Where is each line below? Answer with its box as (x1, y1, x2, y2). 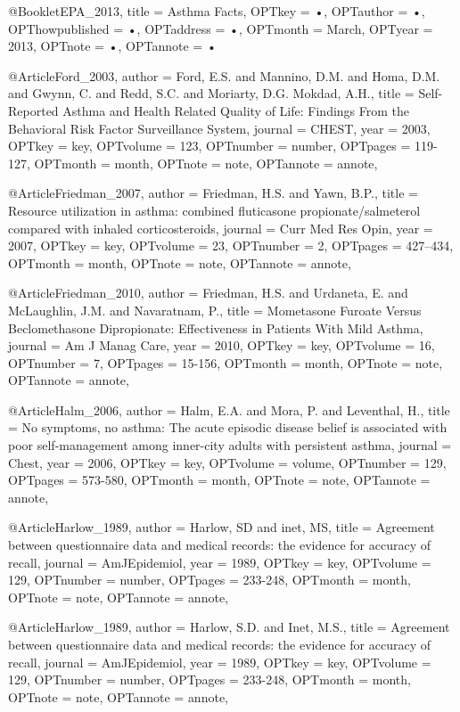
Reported (8, 101, 59, 119)
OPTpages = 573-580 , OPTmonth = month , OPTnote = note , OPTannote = (8, 471, 431, 489)
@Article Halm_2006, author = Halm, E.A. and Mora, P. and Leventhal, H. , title (8, 400, 450, 419)
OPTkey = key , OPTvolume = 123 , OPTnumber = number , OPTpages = (8, 136, 411, 155)
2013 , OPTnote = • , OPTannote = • (8, 37, 217, 55)
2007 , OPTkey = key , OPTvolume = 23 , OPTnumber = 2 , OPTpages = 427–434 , (8, 236, 454, 255)
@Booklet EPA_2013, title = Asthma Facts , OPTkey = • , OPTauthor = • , (8, 2, 425, 20)
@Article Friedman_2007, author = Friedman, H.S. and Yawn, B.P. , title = (8, 184, 418, 202)
